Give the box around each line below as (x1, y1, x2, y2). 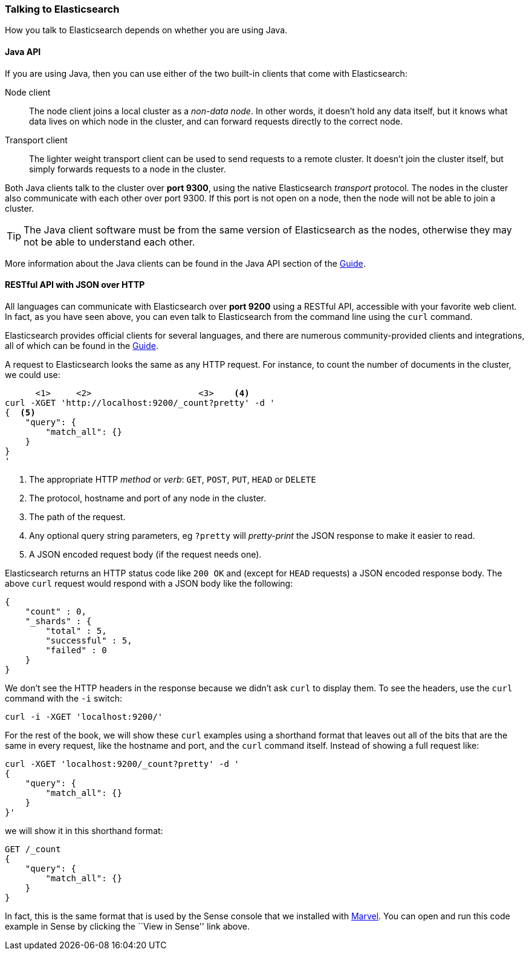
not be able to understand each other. (24, 235, 195, 248)
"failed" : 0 (45, 645, 107, 655)
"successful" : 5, (45, 635, 132, 645)
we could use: (5, 369, 60, 380)
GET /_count (5, 844, 61, 854)
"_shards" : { (25, 616, 92, 626)
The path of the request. (29, 511, 126, 522)
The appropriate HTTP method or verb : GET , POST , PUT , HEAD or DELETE (29, 474, 316, 484)
